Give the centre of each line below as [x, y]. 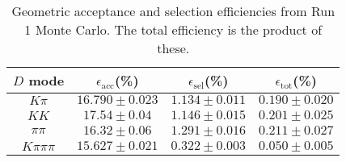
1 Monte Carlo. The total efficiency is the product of [173, 29]
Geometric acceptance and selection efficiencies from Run [173, 11]
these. [173, 48]
